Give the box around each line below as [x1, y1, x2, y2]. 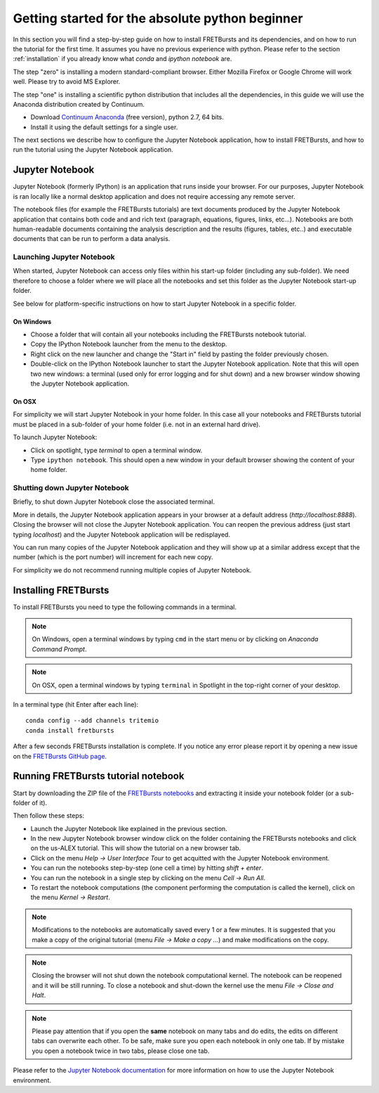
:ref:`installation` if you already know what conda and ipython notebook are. [13, 55, 232, 63]
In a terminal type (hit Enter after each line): [13, 700, 139, 709]
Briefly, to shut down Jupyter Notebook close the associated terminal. [13, 497, 215, 506]
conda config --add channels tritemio [25, 716, 159, 725]
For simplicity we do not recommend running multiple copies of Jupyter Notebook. [13, 565, 252, 574]
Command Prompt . [32, 645, 87, 653]
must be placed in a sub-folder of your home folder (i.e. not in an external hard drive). [13, 420, 261, 428]
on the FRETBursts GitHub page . [13, 752, 107, 760]
